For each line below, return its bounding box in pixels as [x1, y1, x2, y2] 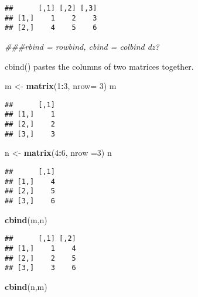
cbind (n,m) [5, 280, 47, 292]
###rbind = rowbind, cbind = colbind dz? [5, 40, 159, 52]
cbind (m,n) [5, 213, 47, 226]
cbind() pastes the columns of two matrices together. [5, 60, 194, 72]
